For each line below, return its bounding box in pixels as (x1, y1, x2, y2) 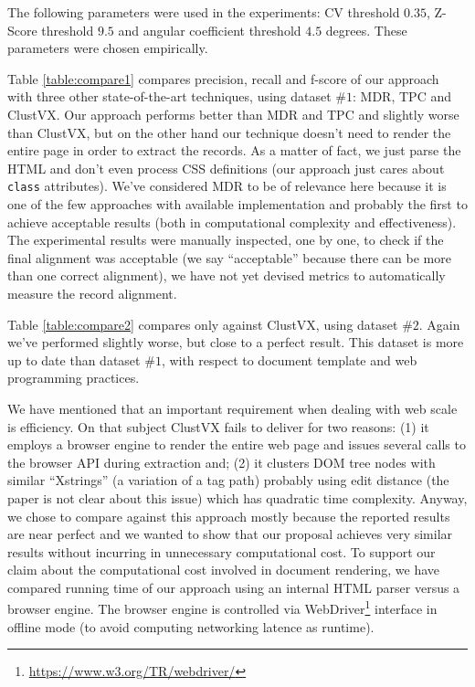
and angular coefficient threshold (118, 20, 301, 39)
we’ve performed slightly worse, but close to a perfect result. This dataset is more (7, 333, 464, 352)
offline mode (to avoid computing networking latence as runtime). (7, 617, 375, 636)
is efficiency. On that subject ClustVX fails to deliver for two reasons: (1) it (7, 417, 429, 436)
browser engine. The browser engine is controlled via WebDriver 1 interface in (7, 597, 438, 618)
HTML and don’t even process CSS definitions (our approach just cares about (7, 158, 445, 177)
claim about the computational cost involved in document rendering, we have (7, 560, 440, 579)
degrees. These (325, 20, 407, 39)
